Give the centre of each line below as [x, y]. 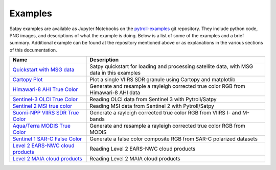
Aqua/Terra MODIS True [42, 126]
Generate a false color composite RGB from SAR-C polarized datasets [174, 139]
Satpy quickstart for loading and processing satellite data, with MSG [171, 66]
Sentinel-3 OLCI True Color [45, 100]
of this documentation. [33, 50]
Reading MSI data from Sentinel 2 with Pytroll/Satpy [152, 106]
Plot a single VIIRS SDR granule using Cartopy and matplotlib [163, 80]
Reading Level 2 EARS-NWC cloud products [143, 149]
